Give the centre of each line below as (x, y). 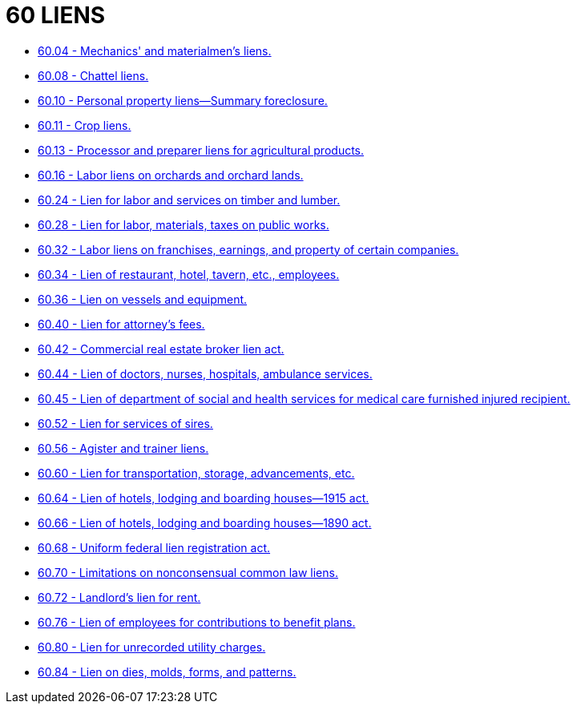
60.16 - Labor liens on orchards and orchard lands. (171, 175)
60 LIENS (56, 15)
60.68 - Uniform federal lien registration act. (154, 547)
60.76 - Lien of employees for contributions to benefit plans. (197, 622)
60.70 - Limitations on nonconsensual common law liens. (188, 572)
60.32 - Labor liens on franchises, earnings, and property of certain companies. (248, 249)
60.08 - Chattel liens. (93, 75)
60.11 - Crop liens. (85, 125)
